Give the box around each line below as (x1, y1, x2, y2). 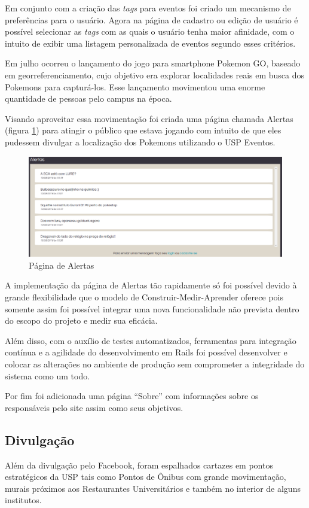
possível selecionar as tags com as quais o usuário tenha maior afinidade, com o (5, 25, 295, 38)
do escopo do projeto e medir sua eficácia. (5, 314, 158, 327)
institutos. (5, 494, 42, 506)
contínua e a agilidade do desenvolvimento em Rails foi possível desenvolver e (5, 346, 287, 358)
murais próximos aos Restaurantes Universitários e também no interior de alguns (5, 482, 301, 494)
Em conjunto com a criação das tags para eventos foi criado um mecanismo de (5, 2, 291, 14)
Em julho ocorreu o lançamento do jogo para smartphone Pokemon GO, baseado (5, 57, 301, 69)
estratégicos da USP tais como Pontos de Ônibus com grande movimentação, (5, 470, 286, 483)
